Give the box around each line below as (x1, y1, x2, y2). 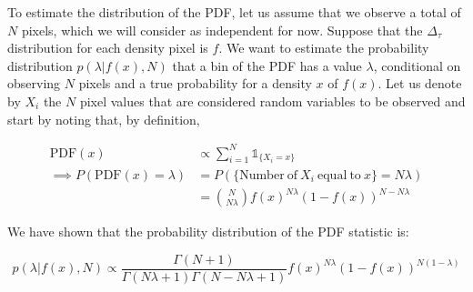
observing (7, 74, 61, 93)
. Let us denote (377, 74, 462, 93)
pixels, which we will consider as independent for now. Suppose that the (21, 20, 423, 39)
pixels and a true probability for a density (78, 74, 312, 93)
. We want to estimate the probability (218, 38, 429, 57)
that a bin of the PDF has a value (172, 55, 362, 75)
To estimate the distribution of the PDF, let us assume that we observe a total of (7, 3, 461, 21)
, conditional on (373, 55, 461, 75)
